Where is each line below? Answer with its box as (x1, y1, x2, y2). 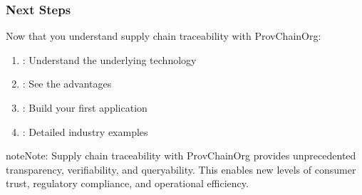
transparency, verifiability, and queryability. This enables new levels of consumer (6, 162, 356, 176)
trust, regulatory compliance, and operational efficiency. (6, 176, 249, 191)
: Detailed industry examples (22, 124, 148, 139)
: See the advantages (22, 76, 112, 91)
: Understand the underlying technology (22, 52, 197, 67)
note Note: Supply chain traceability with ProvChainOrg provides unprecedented (6, 148, 356, 163)
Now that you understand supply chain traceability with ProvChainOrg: (6, 28, 321, 43)
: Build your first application (22, 100, 148, 115)
